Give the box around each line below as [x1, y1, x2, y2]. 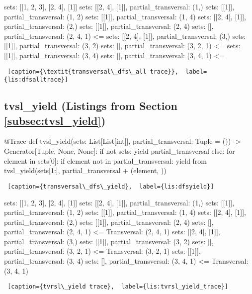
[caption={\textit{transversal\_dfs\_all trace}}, [7, 68, 178, 75]
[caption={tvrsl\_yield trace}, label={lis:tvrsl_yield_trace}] [7, 283, 229, 291]
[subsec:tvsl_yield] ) [4, 112, 106, 128]
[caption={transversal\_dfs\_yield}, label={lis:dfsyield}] [7, 183, 214, 190]
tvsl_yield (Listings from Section [4, 98, 177, 113]
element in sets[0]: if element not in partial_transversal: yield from [4, 155, 207, 166]
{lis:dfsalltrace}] [4, 76, 68, 84]
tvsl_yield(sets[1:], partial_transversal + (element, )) [4, 165, 167, 176]
